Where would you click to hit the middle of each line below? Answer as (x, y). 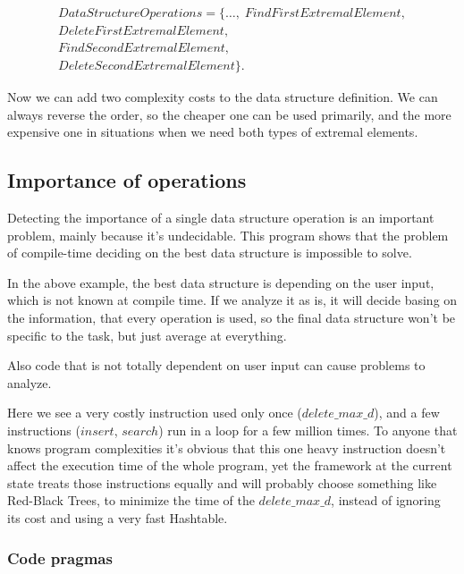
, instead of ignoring (386, 500)
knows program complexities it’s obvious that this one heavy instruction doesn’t (227, 447)
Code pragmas (60, 557)
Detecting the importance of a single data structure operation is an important (221, 218)
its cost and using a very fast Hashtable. (118, 518)
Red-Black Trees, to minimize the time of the (131, 500)
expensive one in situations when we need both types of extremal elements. (213, 132)
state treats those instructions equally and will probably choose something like (222, 482)
